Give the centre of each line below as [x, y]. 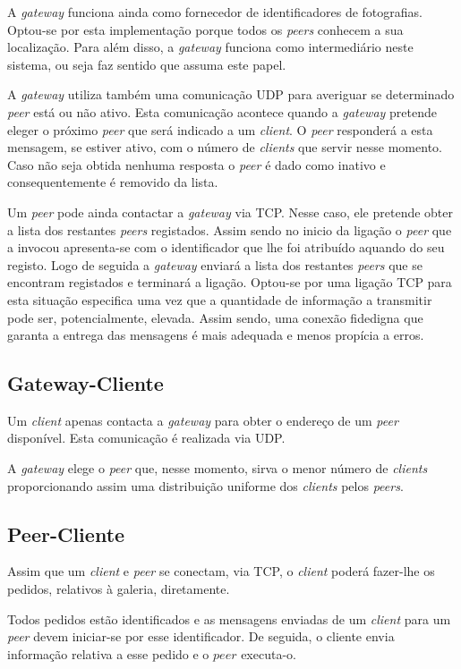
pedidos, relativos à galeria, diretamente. [119, 589]
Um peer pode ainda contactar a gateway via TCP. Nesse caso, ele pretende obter [230, 212]
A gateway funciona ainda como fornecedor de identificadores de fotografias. [215, 12]
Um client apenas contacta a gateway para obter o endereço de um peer [203, 420]
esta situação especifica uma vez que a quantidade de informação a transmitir [220, 299]
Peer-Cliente [66, 534]
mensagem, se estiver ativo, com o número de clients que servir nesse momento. [225, 147]
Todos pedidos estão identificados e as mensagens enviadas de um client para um [229, 618]
